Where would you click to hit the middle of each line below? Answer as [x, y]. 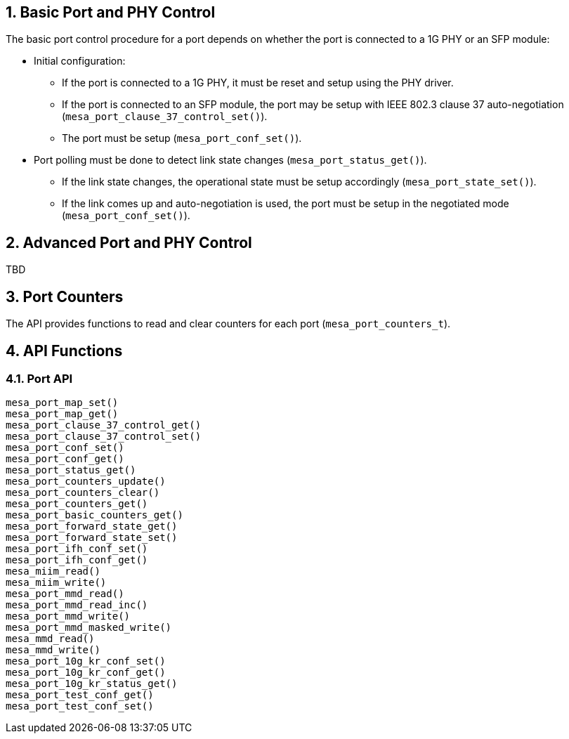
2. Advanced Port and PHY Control [129, 242]
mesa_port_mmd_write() [68, 616]
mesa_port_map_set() [62, 403]
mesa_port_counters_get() [77, 504]
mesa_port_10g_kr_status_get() [92, 684]
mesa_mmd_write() [53, 650]
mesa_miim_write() [56, 583]
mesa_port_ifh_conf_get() [77, 560]
